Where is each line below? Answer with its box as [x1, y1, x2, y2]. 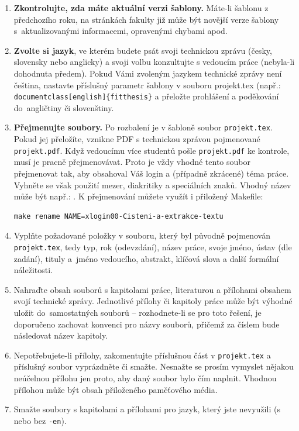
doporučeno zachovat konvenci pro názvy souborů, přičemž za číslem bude [13, 318, 280, 330]
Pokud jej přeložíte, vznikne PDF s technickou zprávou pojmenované [13, 133, 260, 145]
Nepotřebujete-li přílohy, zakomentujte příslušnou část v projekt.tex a [13, 349, 271, 361]
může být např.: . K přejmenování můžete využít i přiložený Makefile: [13, 190, 263, 202]
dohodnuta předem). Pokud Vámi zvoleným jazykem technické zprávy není [13, 67, 282, 79]
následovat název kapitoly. [13, 329, 108, 342]
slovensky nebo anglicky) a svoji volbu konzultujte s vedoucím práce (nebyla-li [13, 56, 295, 68]
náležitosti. [13, 264, 53, 276]
